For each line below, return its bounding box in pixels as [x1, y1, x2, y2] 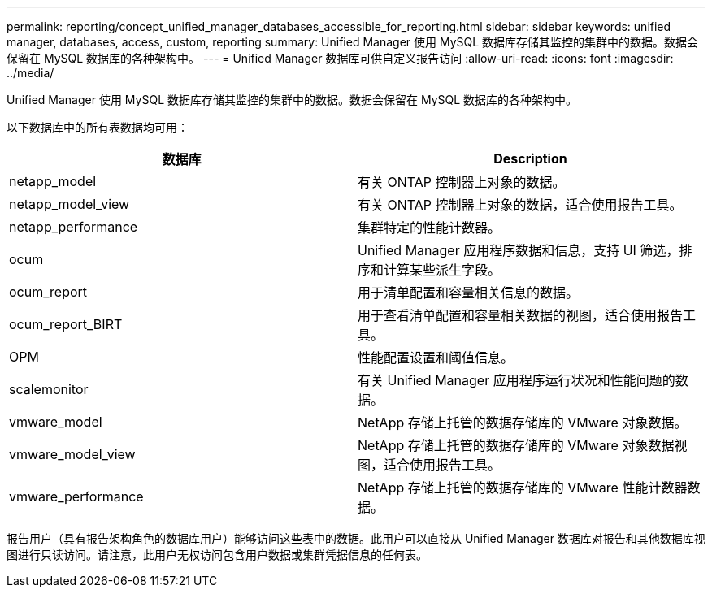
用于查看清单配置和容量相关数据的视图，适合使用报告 [358, 307, 684, 323]
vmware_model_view [9, 446, 136, 462]
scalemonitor [9, 381, 89, 397]
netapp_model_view [9, 196, 130, 212]
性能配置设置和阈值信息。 [358, 349, 514, 366]
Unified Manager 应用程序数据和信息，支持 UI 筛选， [358, 242, 679, 258]
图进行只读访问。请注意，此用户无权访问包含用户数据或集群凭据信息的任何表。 [7, 548, 428, 561]
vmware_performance [9, 488, 144, 505]
